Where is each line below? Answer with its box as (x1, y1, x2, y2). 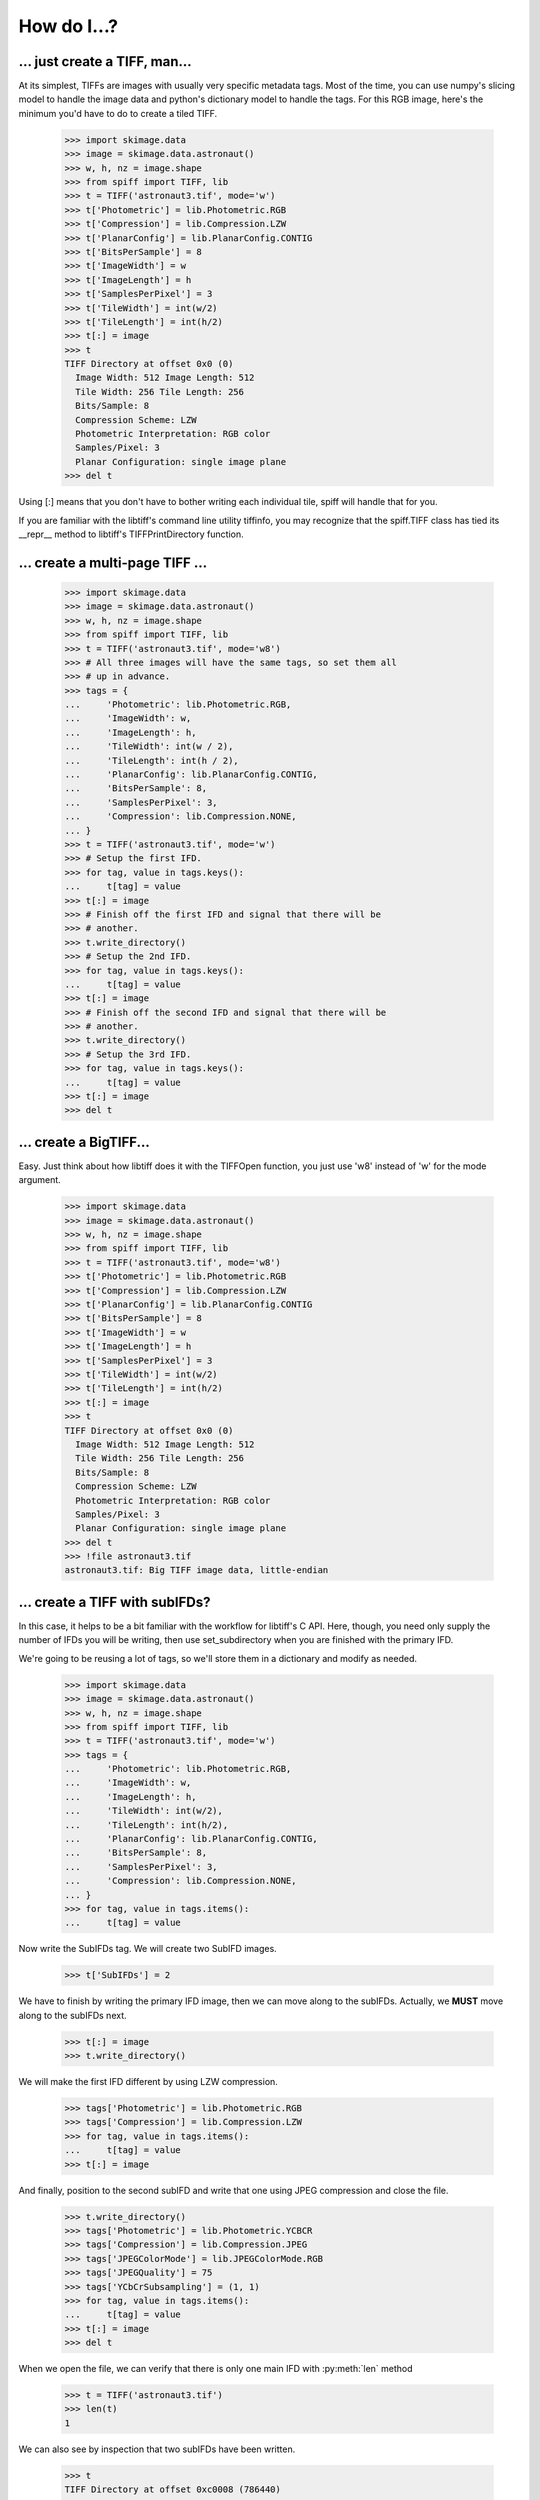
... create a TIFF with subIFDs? (18, 1593, 211, 1610)
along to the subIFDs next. (18, 2009, 127, 2021)
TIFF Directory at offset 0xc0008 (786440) (64, 2484, 282, 2495)
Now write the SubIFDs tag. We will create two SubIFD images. (18, 1943, 277, 1955)
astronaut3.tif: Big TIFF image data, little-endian (64, 1565, 329, 1576)
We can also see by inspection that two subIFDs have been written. (18, 2443, 296, 2455)
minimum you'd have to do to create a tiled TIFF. (18, 107, 218, 119)
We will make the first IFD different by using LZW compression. (18, 2076, 279, 2088)
